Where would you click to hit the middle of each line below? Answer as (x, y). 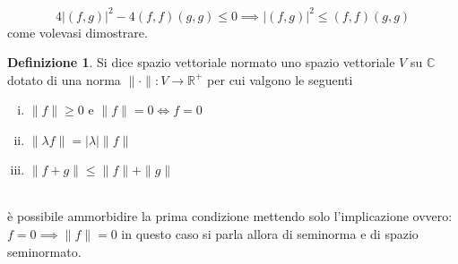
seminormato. (44, 251)
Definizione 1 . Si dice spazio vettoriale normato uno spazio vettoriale (201, 62)
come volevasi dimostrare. (78, 32)
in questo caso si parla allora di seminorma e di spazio (270, 234)
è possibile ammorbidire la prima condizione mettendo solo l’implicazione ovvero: (230, 216)
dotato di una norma (64, 79)
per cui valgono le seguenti (280, 79)
